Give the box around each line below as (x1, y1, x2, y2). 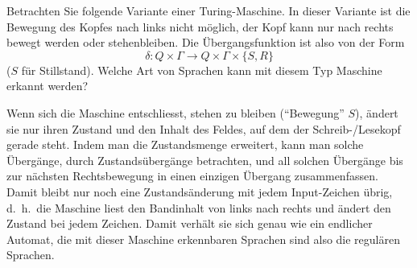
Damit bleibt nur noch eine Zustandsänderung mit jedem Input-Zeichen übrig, (6, 183, 393, 200)
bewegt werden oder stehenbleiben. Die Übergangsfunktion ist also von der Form (6, 34, 405, 51)
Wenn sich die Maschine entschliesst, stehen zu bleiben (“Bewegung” (6, 104, 345, 121)
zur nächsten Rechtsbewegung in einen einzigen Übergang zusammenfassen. (6, 167, 378, 184)
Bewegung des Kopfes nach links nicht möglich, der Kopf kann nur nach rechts (6, 18, 394, 35)
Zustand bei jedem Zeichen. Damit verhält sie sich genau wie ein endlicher (6, 215, 373, 232)
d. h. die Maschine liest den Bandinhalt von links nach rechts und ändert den (6, 199, 391, 216)
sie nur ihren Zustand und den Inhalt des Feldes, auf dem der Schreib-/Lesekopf (6, 120, 401, 137)
